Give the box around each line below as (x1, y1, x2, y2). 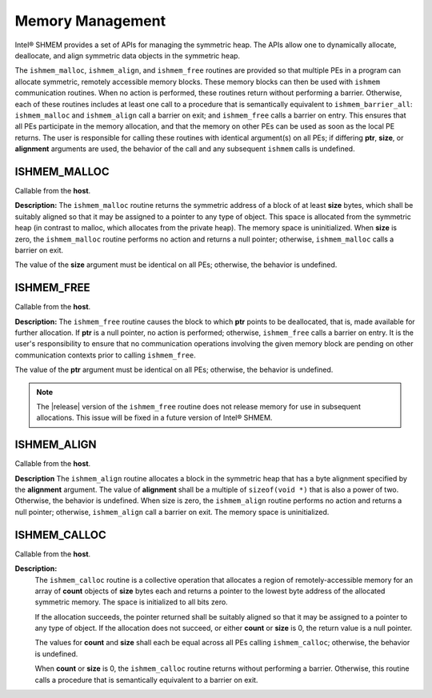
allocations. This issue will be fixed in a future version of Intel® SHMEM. (36, 413, 273, 423)
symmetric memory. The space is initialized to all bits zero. (34, 597, 228, 607)
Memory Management (14, 12, 166, 30)
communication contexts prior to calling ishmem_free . (14, 350, 196, 360)
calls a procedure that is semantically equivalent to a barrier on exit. (34, 675, 258, 684)
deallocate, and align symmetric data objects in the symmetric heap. (14, 50, 240, 60)
